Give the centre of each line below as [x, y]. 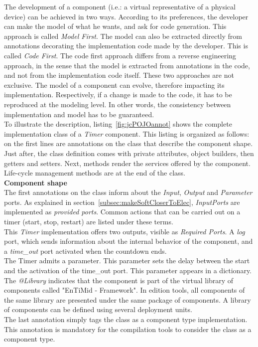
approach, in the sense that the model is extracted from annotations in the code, [127, 65]
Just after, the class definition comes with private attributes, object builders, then [129, 153]
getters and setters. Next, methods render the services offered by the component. [127, 163]
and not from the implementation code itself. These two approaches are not [119, 75]
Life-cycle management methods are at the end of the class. [95, 173]
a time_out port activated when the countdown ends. [85, 251]
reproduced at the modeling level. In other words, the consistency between [118, 104]
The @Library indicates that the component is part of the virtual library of [119, 280]
